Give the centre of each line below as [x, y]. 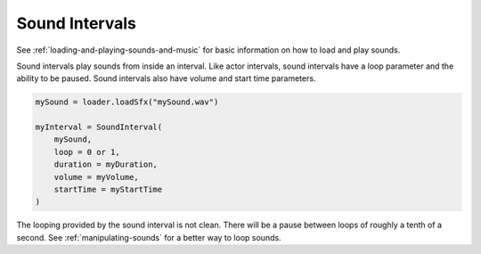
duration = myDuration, [106, 164]
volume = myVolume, [97, 177]
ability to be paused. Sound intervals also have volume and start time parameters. [166, 78]
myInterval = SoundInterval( [99, 127]
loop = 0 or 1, [87, 152]
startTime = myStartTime [108, 190]
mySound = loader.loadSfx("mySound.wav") [127, 102]
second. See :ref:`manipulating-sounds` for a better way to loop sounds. [149, 237]
